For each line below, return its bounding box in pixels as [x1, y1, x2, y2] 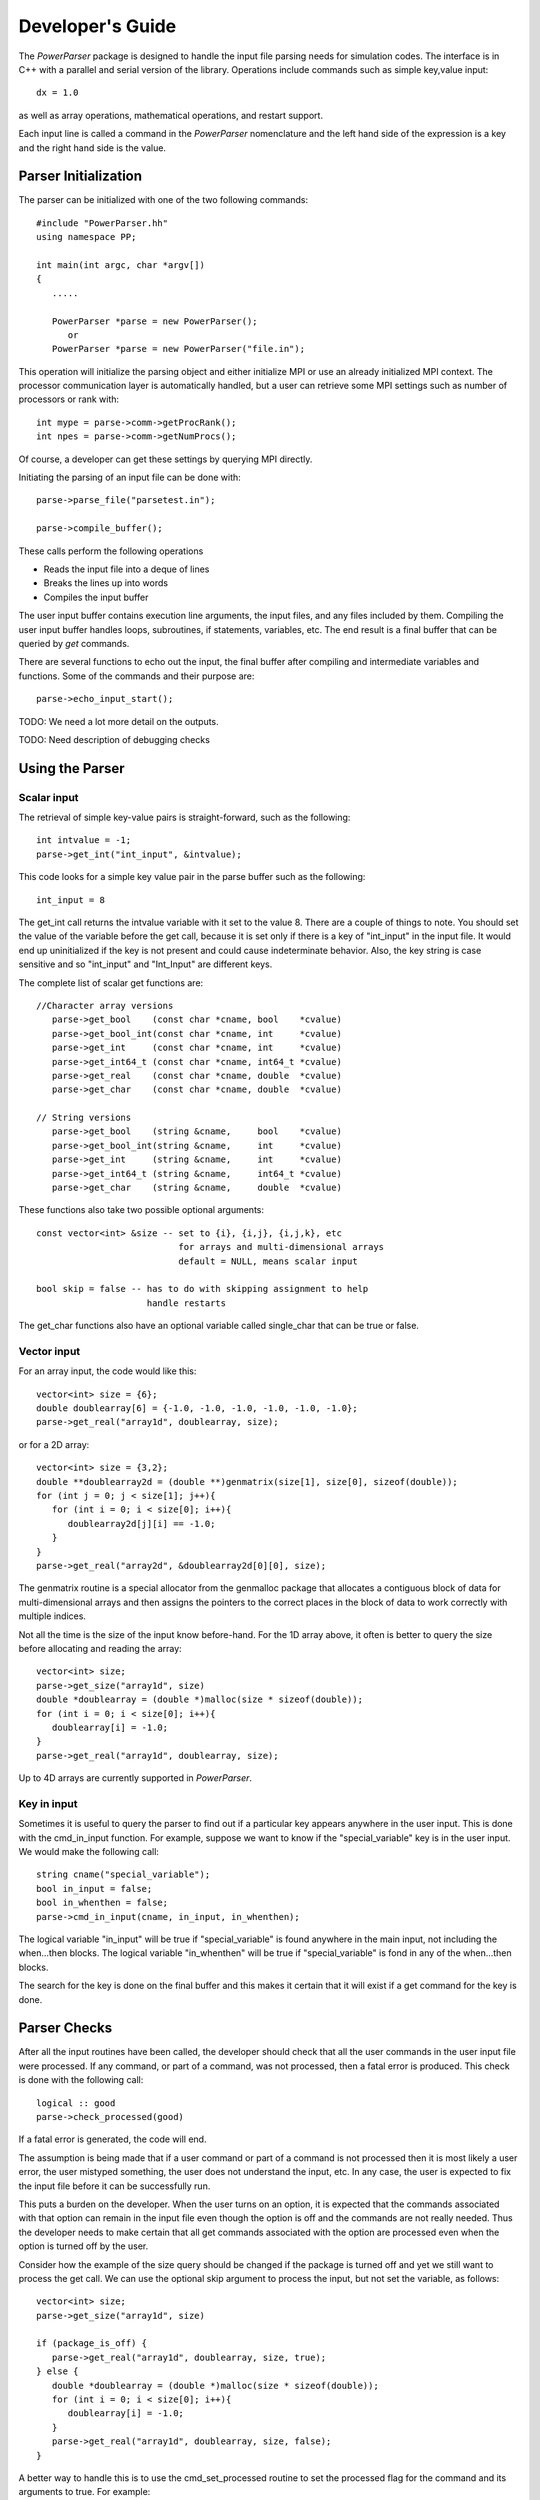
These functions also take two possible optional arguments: [18, 1204, 265, 1216]
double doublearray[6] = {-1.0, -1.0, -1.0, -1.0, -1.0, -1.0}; [36, 1403, 359, 1414]
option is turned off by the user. [18, 2240, 149, 2252]
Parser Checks [18, 2020, 113, 2037]
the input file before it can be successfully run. [18, 2180, 211, 2192]
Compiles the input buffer [43, 591, 149, 603]
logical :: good [36, 2097, 116, 2109]
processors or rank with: [18, 393, 120, 405]
